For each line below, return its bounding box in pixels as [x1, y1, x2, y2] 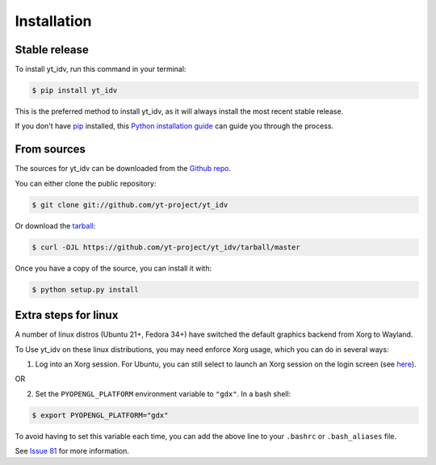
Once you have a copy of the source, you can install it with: [15, 263, 212, 273]
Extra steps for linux [15, 308, 119, 322]
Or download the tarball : [15, 220, 96, 230]
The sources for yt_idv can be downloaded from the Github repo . [15, 164, 232, 174]
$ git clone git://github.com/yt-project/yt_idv [31, 200, 228, 209]
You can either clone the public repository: [15, 178, 157, 188]
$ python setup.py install [31, 285, 139, 294]
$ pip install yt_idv [31, 86, 118, 95]
